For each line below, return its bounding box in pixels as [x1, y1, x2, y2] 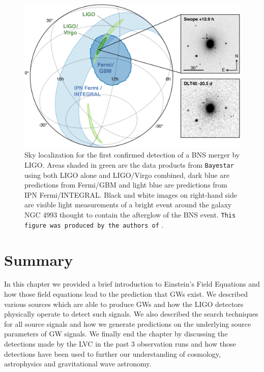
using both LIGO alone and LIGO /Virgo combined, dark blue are [24, 169, 229, 180]
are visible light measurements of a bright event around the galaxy [24, 199, 232, 210]
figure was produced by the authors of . [24, 219, 164, 230]
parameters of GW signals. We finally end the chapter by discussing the [4, 328, 228, 339]
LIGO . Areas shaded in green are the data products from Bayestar [24, 159, 234, 170]
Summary [4, 249, 73, 270]
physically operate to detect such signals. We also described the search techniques [4, 308, 258, 319]
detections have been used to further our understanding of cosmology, [4, 348, 221, 359]
